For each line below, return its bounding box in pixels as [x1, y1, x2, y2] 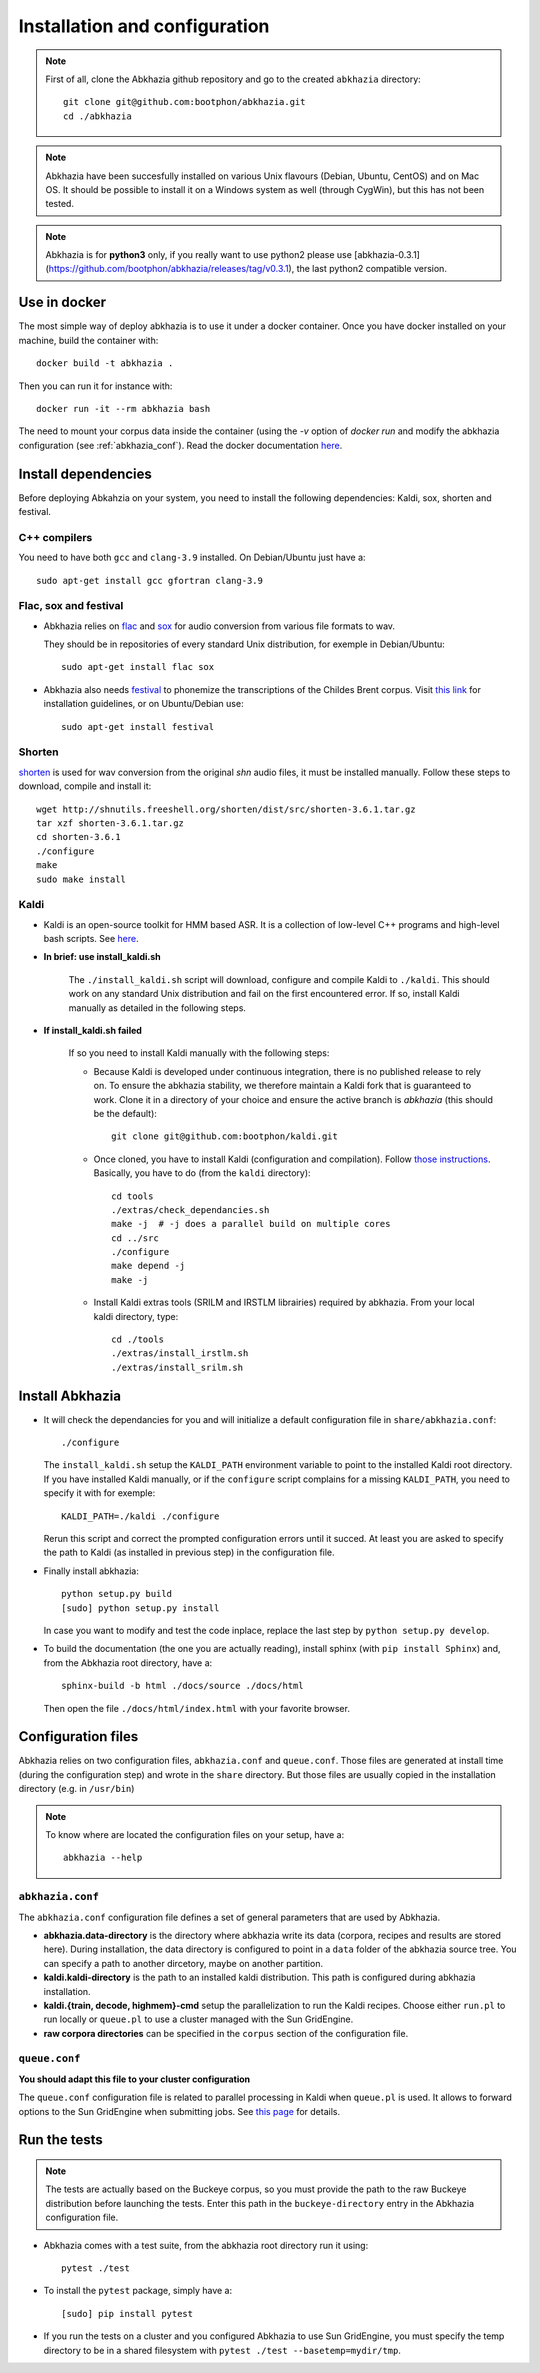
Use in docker [18, 294, 107, 311]
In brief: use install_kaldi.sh [43, 951, 162, 963]
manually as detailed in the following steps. [68, 1001, 247, 1014]
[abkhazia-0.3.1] [353, 249, 420, 261]
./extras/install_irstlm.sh [111, 1348, 249, 1359]
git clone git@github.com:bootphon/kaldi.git [111, 1131, 339, 1142]
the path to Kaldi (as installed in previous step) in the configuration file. [43, 1546, 335, 1559]
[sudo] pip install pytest [61, 2308, 194, 2319]
